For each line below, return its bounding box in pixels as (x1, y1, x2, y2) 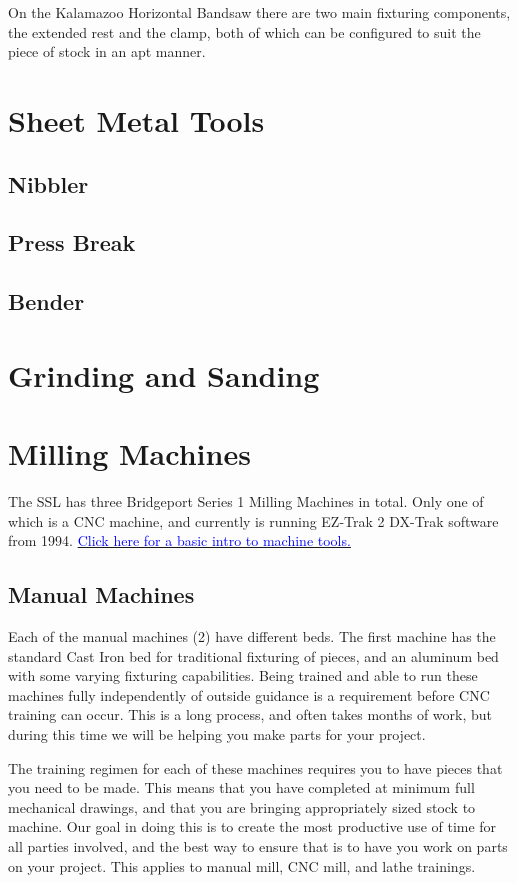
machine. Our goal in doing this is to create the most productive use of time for (8, 816, 497, 837)
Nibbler (8, 168, 89, 199)
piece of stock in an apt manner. (8, 41, 206, 62)
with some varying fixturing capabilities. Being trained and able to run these (8, 665, 478, 686)
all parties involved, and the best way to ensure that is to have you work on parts (8, 835, 508, 856)
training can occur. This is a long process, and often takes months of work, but (8, 704, 493, 725)
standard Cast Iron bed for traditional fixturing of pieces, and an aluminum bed (8, 645, 499, 666)
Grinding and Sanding (8, 354, 320, 395)
